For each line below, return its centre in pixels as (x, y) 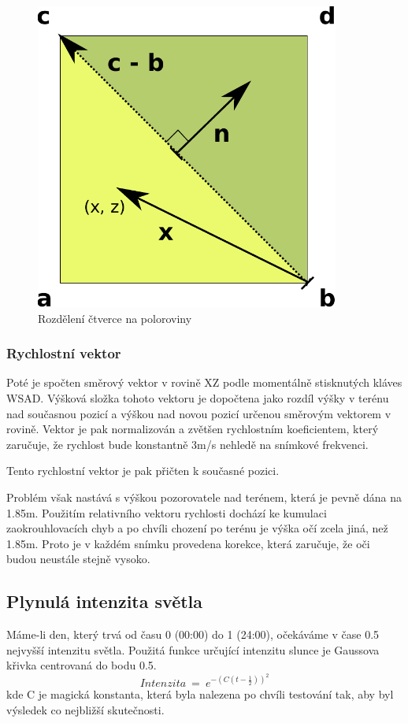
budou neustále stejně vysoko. (78, 559)
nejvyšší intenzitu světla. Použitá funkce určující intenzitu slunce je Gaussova (193, 649)
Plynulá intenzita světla (105, 601)
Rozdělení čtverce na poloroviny (115, 318)
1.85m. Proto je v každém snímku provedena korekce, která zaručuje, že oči (188, 543)
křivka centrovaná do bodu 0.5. (82, 665)
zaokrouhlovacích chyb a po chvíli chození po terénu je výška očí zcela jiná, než (197, 528)
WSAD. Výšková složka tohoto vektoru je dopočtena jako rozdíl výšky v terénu (198, 397)
